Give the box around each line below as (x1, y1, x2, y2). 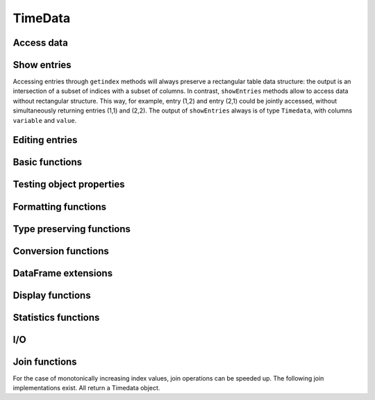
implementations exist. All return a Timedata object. (12, 384, 160, 392)
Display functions (12, 289, 91, 301)
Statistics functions (12, 311, 100, 323)
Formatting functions (12, 201, 107, 212)
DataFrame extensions (12, 267, 113, 279)
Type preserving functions (12, 223, 131, 235)
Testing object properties (12, 178, 125, 190)
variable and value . (12, 116, 77, 124)
